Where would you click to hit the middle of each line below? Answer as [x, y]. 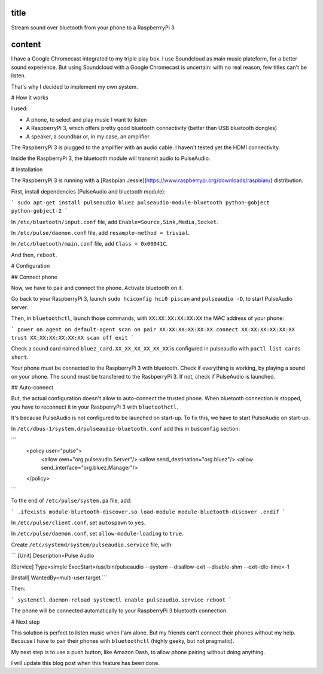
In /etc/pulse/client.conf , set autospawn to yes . [78, 522]
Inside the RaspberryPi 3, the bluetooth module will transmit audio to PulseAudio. [111, 158]
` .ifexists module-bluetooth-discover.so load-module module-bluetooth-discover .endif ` [148, 512]
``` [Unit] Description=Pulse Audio [53, 556]
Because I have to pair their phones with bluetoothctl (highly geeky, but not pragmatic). [123, 641]
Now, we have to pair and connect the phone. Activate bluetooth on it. [97, 288]
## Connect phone [34, 277]
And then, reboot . [34, 255]
